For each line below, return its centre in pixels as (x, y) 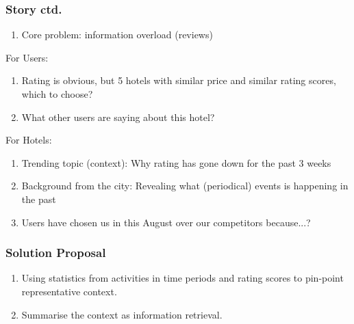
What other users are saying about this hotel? (118, 117)
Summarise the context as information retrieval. (122, 314)
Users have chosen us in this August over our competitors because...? (166, 222)
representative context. (69, 291)
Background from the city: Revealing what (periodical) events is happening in (185, 186)
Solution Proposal (56, 253)
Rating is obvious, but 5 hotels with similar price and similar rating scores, (179, 80)
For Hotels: (29, 140)
